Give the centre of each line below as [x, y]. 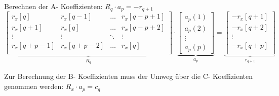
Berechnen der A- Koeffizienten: [53, 6]
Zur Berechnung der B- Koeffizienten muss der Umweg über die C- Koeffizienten [129, 76]
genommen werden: [34, 86]
